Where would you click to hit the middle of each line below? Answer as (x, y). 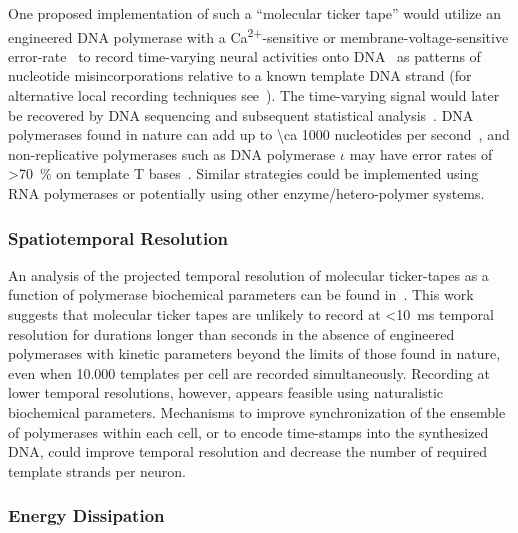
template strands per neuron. (97, 470)
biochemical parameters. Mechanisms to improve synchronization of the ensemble (257, 411)
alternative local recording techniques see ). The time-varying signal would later (254, 95)
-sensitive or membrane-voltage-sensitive (385, 36)
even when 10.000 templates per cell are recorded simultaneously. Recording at (249, 372)
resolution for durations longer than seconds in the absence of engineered (231, 333)
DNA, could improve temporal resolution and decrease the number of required (247, 451)
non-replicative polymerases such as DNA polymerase (172, 153)
